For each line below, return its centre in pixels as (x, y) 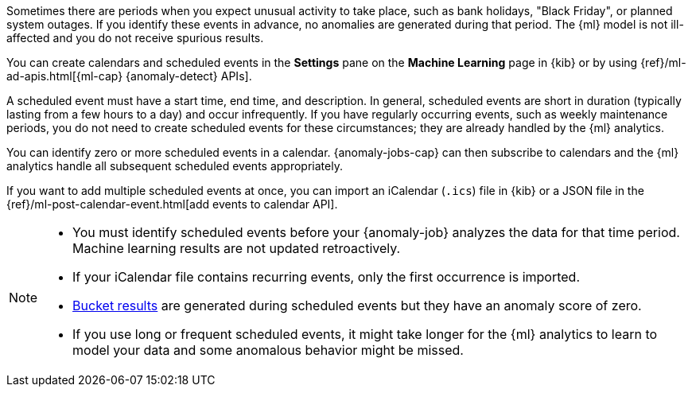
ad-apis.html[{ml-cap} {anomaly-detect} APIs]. (129, 76)
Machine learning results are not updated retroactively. (237, 248)
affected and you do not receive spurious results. (135, 38)
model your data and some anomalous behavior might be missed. (268, 350)
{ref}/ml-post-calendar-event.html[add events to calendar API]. (172, 204)
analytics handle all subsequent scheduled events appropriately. (175, 166)
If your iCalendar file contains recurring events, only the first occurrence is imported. (327, 277)
